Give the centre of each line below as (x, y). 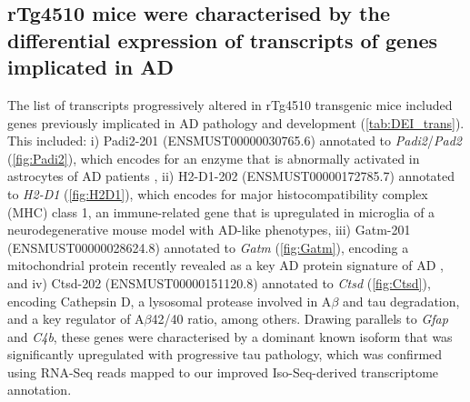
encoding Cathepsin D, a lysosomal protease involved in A (170, 301)
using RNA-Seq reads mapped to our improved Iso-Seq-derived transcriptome (223, 372)
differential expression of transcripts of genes (223, 40)
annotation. (40, 390)
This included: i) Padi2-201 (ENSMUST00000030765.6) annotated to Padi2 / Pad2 (235, 141)
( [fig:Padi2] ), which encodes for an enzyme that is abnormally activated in (214, 158)
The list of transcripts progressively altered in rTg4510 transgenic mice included (230, 104)
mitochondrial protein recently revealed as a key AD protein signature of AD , (225, 265)
